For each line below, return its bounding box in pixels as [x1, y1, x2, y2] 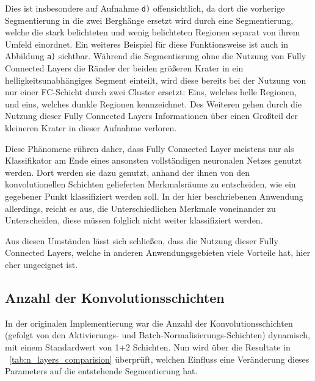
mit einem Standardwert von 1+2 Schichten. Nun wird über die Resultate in [5, 340, 291, 353]
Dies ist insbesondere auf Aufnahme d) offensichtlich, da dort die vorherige [5, 2, 285, 14]
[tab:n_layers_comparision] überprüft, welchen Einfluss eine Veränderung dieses [9, 352, 310, 365]
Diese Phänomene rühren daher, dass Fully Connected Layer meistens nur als [5, 142, 294, 154]
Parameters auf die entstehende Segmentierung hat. [5, 365, 198, 377]
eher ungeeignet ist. [5, 258, 78, 270]
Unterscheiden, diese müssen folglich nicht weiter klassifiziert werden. [5, 214, 263, 227]
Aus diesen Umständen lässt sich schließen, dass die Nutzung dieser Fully [5, 234, 278, 247]
